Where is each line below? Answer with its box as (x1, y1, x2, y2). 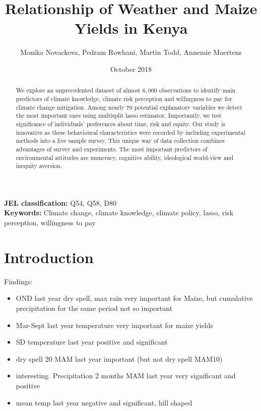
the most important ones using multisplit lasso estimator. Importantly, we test (16, 111, 222, 120)
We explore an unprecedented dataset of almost (16, 86, 141, 95)
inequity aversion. (16, 161, 62, 170)
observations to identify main (159, 86, 236, 95)
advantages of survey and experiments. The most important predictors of (16, 144, 208, 153)
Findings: (4, 276, 33, 286)
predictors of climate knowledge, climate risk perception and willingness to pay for (16, 94, 232, 103)
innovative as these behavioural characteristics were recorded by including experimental (16, 128, 245, 136)
